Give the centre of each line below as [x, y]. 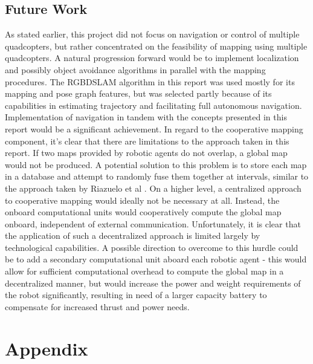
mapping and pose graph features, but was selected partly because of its [138, 93]
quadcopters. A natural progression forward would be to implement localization [152, 58]
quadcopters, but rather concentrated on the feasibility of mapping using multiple [156, 46]
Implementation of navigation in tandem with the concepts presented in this [146, 117]
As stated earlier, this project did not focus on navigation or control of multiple [152, 34]
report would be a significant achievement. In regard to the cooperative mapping [154, 128]
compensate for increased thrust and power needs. [97, 306]
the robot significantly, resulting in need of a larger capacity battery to [136, 295]
